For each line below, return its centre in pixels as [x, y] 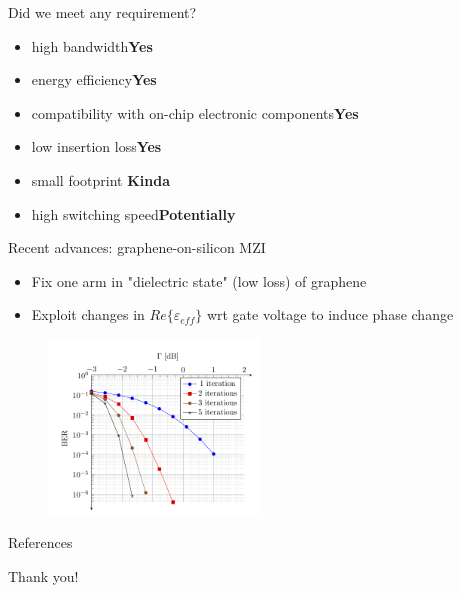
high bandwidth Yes [92, 45]
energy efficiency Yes [94, 79]
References [40, 542]
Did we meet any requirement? [102, 12]
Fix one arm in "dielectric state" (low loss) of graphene [199, 280]
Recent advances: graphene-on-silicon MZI [137, 247]
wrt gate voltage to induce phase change [330, 314]
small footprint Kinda [101, 179]
